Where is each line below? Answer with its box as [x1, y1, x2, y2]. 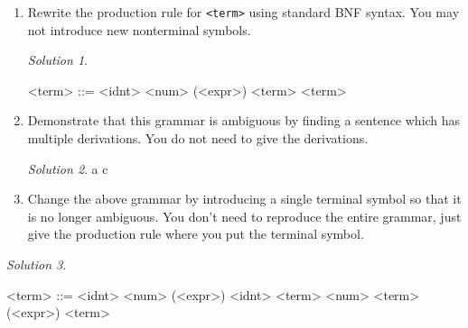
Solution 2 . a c [27, 159, 108, 178]
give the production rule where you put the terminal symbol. [27, 224, 364, 243]
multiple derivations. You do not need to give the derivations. [27, 129, 369, 148]
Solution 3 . [6, 255, 67, 273]
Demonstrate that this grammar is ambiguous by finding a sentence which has [27, 111, 461, 130]
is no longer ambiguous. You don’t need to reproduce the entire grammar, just [27, 206, 462, 225]
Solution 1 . [27, 50, 88, 69]
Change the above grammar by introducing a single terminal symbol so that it [27, 189, 462, 208]
